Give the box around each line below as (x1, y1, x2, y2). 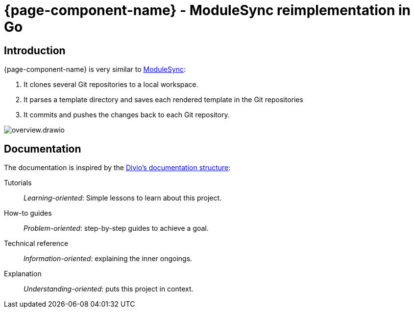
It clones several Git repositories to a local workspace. (24, 80, 198, 89)
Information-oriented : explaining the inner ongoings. (24, 254, 193, 263)
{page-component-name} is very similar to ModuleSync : (4, 65, 186, 74)
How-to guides (4, 209, 52, 218)
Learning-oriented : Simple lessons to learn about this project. (24, 194, 222, 202)
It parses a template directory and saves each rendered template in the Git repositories (24, 95, 303, 104)
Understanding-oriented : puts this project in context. (24, 285, 194, 293)
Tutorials (4, 178, 32, 187)
